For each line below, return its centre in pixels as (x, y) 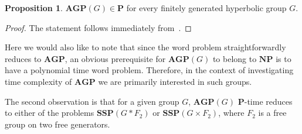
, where (231, 113)
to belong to (235, 58)
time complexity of (38, 81)
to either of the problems (50, 113)
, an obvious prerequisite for (115, 58)
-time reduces (268, 101)
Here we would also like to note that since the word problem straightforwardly (145, 47)
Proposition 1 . (34, 8)
